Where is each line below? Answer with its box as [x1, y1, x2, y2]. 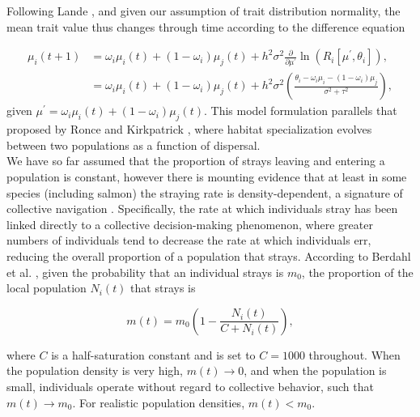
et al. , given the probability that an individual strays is [6, 263, 284, 280]
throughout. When [308, 346, 401, 363]
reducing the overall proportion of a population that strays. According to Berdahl [6, 247, 411, 264]
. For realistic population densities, [72, 394, 245, 411]
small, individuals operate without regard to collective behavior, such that [6, 377, 374, 394]
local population [6, 279, 87, 296]
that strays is [130, 279, 196, 296]
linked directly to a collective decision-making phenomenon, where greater [6, 215, 373, 232]
